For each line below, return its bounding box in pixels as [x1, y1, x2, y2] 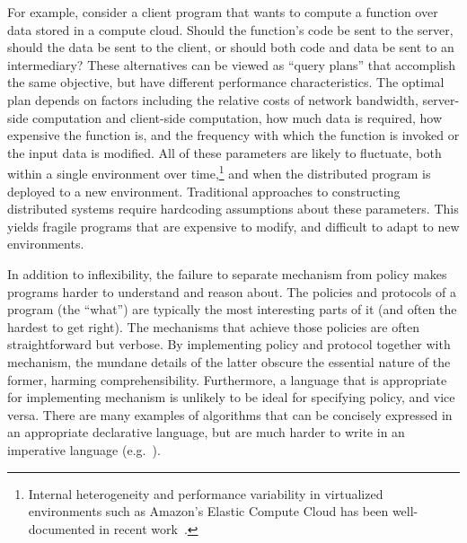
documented [28, 519, 95, 538]
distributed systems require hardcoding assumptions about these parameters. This [7, 199, 459, 218]
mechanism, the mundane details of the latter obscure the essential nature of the [7, 352, 451, 371]
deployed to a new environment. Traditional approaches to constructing [7, 181, 401, 200]
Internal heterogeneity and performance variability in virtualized [28, 484, 383, 503]
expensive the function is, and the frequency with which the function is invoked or [7, 126, 460, 145]
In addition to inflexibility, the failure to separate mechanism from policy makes [7, 264, 447, 283]
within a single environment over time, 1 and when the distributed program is [7, 162, 431, 182]
